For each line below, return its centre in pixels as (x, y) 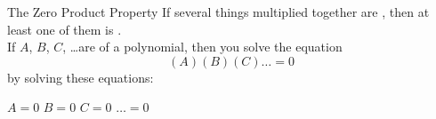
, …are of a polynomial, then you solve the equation (202, 47)
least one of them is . (65, 29)
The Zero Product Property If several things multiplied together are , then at (218, 12)
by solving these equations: (81, 77)
